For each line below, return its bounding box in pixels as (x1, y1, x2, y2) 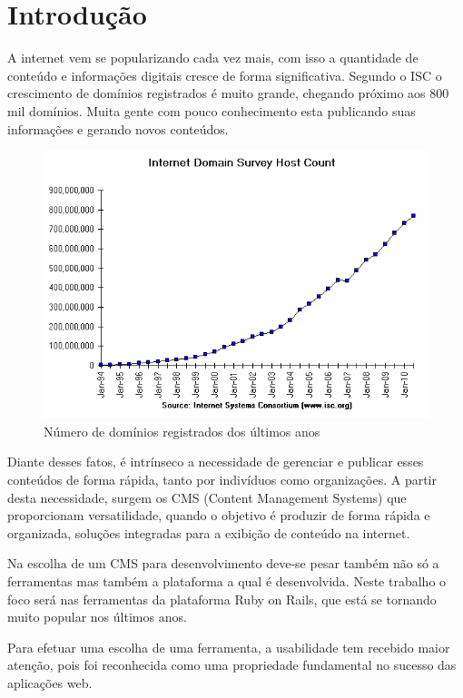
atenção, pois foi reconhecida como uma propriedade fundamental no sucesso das (7, 655, 457, 674)
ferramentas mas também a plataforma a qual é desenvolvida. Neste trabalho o (7, 572, 447, 591)
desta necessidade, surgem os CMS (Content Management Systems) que (7, 487, 407, 506)
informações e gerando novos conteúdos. (7, 119, 229, 138)
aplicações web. (7, 673, 93, 693)
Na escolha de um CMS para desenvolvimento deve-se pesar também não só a (7, 554, 439, 573)
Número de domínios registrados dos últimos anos (44, 421, 320, 440)
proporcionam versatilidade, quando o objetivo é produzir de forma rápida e (7, 506, 430, 525)
